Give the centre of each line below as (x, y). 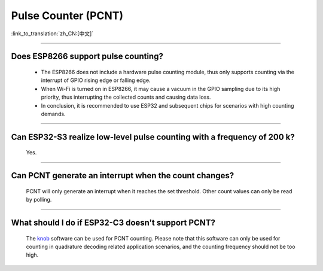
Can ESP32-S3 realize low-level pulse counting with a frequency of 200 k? (153, 137)
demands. (53, 114)
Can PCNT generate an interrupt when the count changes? (123, 176)
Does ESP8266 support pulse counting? (87, 57)
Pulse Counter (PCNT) (67, 16)
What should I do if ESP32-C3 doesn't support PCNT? (113, 222)
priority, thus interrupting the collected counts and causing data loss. (126, 97)
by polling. (39, 200)
